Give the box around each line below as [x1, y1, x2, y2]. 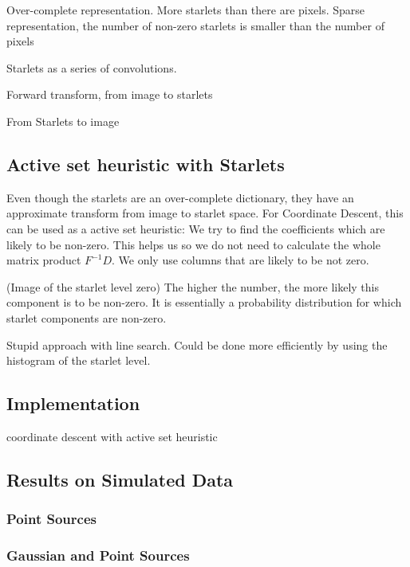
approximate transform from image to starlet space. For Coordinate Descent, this [6, 205, 404, 221]
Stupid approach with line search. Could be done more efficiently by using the [6, 336, 388, 353]
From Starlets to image [6, 112, 120, 129]
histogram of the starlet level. [6, 352, 151, 369]
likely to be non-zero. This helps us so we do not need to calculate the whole [6, 236, 380, 252]
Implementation [6, 391, 140, 416]
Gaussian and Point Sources [6, 545, 190, 565]
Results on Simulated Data [6, 467, 234, 491]
